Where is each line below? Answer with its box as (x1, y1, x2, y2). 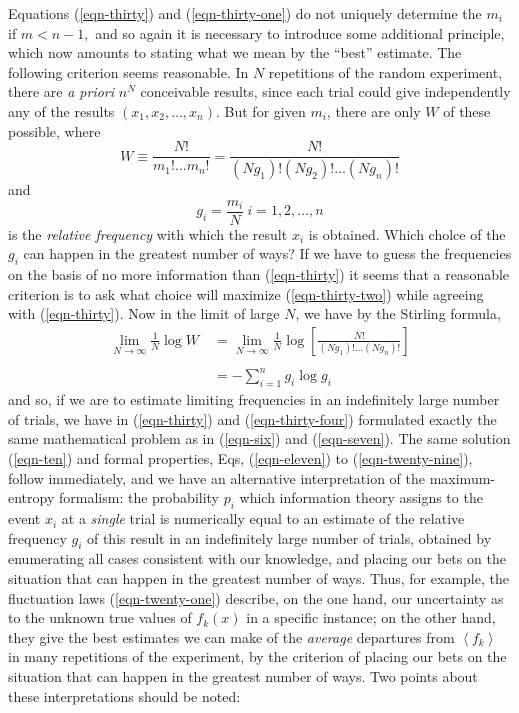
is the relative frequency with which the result (8, 223, 288, 244)
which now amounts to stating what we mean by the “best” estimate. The (8, 42, 462, 63)
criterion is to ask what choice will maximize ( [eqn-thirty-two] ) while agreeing (8, 283, 484, 304)
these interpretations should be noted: (8, 685, 241, 706)
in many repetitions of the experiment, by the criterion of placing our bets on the (8, 646, 507, 667)
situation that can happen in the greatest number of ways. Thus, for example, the (8, 568, 509, 589)
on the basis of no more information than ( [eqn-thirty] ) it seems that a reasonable (8, 264, 510, 285)
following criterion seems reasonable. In (8, 61, 249, 82)
